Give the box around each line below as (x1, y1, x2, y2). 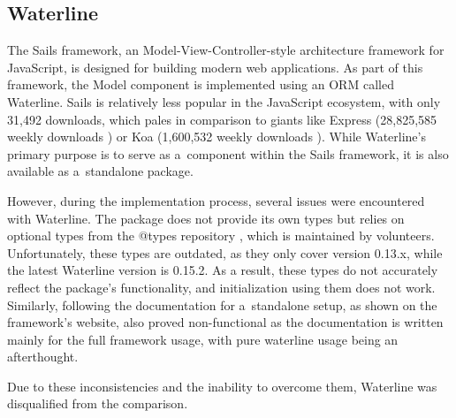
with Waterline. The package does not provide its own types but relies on (7, 209, 405, 227)
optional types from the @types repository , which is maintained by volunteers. (7, 226, 435, 245)
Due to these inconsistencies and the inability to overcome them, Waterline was (7, 376, 437, 395)
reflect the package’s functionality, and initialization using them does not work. (7, 277, 436, 296)
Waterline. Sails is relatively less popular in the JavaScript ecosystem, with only (7, 92, 441, 110)
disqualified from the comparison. (7, 394, 188, 413)
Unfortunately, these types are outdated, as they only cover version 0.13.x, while (7, 243, 443, 262)
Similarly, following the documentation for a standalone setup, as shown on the (7, 295, 437, 314)
